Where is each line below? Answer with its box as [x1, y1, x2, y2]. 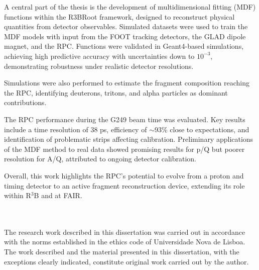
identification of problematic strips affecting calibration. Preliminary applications [4, 134, 253, 144]
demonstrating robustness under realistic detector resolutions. [4, 60, 194, 71]
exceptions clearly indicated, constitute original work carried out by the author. [4, 256, 249, 266]
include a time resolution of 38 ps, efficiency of [4, 124, 147, 134]
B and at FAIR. [34, 190, 82, 201]
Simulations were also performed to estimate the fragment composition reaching [4, 77, 249, 88]
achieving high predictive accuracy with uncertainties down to [4, 50, 195, 61]
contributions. [4, 97, 47, 108]
